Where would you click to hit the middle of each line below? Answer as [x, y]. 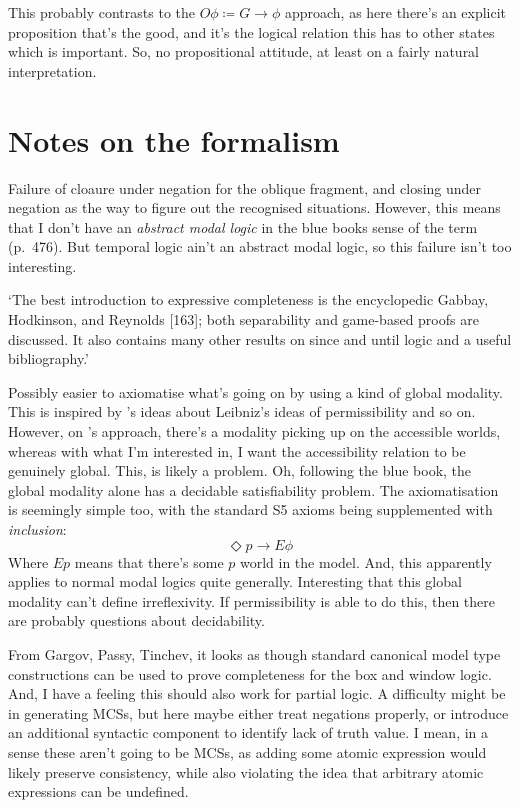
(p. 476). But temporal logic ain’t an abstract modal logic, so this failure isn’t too [260, 246]
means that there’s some [149, 561]
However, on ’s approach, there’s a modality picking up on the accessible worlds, [254, 431]
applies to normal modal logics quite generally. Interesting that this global [235, 581]
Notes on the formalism [174, 139]
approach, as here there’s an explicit [395, 12]
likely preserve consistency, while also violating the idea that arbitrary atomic [246, 771]
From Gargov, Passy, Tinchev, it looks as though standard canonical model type [254, 653]
